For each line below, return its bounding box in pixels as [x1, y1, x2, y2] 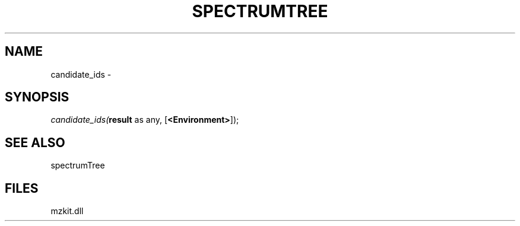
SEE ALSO [5, 135, 65, 150]
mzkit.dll [50, 206, 84, 217]
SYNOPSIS [5, 90, 69, 105]
